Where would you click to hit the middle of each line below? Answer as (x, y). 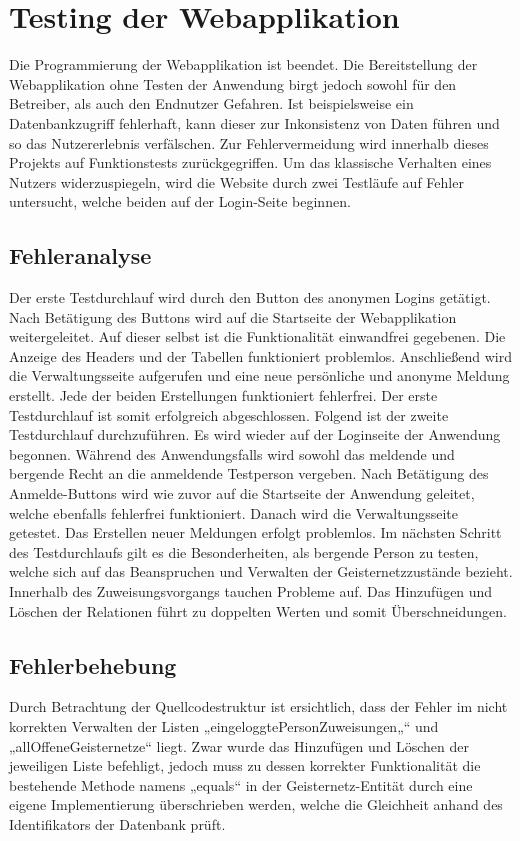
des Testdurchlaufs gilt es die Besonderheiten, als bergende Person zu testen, (244, 551)
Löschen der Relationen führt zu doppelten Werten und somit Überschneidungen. (258, 610)
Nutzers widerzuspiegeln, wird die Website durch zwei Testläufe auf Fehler (236, 181)
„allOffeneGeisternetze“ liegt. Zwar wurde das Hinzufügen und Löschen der (239, 745)
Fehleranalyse (80, 255)
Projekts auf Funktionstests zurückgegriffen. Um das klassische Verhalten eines (250, 162)
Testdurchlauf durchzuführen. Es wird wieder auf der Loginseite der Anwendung (255, 434)
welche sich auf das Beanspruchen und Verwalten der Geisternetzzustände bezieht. (261, 571)
